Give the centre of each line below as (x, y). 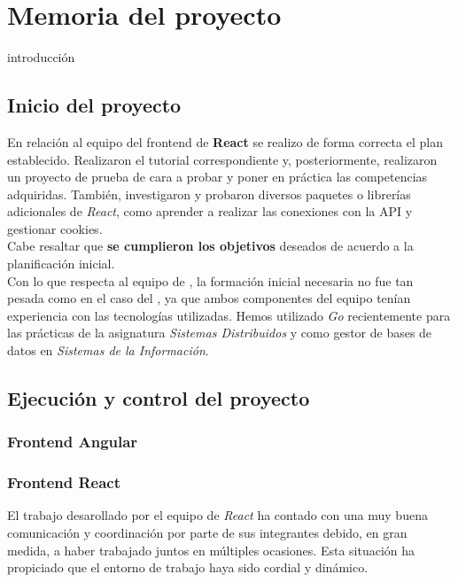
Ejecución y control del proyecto (159, 398)
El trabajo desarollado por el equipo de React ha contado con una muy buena (217, 515)
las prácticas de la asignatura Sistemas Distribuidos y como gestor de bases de (220, 333)
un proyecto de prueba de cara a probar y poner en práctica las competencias (217, 177)
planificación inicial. (61, 264)
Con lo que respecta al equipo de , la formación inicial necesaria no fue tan (210, 280)
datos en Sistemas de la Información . (108, 350)
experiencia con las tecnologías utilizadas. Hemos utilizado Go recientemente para (229, 315)
